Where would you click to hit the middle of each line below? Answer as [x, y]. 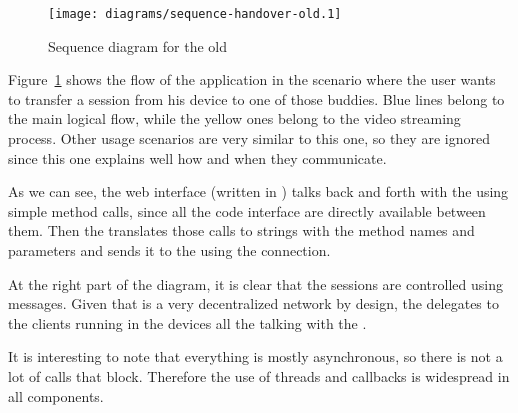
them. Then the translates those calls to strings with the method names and [241, 230]
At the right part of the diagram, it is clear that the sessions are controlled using [255, 283]
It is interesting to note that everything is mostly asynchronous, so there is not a [255, 356]
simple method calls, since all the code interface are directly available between [247, 210]
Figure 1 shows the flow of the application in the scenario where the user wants [252, 79]
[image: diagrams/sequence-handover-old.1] [195, 14]
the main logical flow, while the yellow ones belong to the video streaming [234, 118]
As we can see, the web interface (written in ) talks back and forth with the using [258, 191]
